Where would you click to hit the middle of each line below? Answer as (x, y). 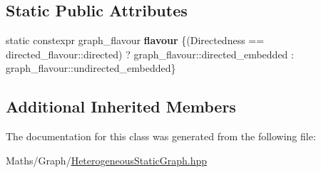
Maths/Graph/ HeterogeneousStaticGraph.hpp (107, 160)
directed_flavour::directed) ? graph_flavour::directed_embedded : (150, 54)
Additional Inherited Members (121, 106)
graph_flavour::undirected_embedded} (91, 68)
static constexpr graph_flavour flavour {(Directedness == (135, 40)
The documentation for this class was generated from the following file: (161, 136)
